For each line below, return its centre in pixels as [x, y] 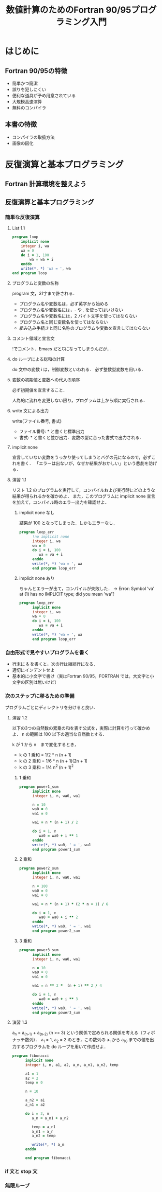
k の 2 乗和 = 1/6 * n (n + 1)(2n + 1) [53, 761]
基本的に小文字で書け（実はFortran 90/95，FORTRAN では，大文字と [81, 676]
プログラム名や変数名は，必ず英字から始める [64, 303]
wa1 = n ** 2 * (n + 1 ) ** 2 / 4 [67, 986]
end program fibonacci [48, 1158]
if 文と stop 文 [21, 1171]
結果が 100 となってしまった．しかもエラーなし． [68, 523]
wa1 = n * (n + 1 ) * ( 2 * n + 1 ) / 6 [70, 904]
